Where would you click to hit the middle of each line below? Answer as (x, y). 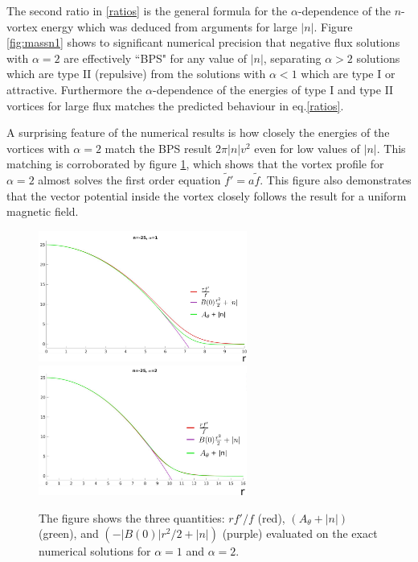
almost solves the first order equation (129, 180)
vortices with (38, 148)
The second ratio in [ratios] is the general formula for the (147, 10)
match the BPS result (158, 148)
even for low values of (307, 148)
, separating (292, 58)
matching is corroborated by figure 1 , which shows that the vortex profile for (195, 164)
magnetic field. (43, 211)
